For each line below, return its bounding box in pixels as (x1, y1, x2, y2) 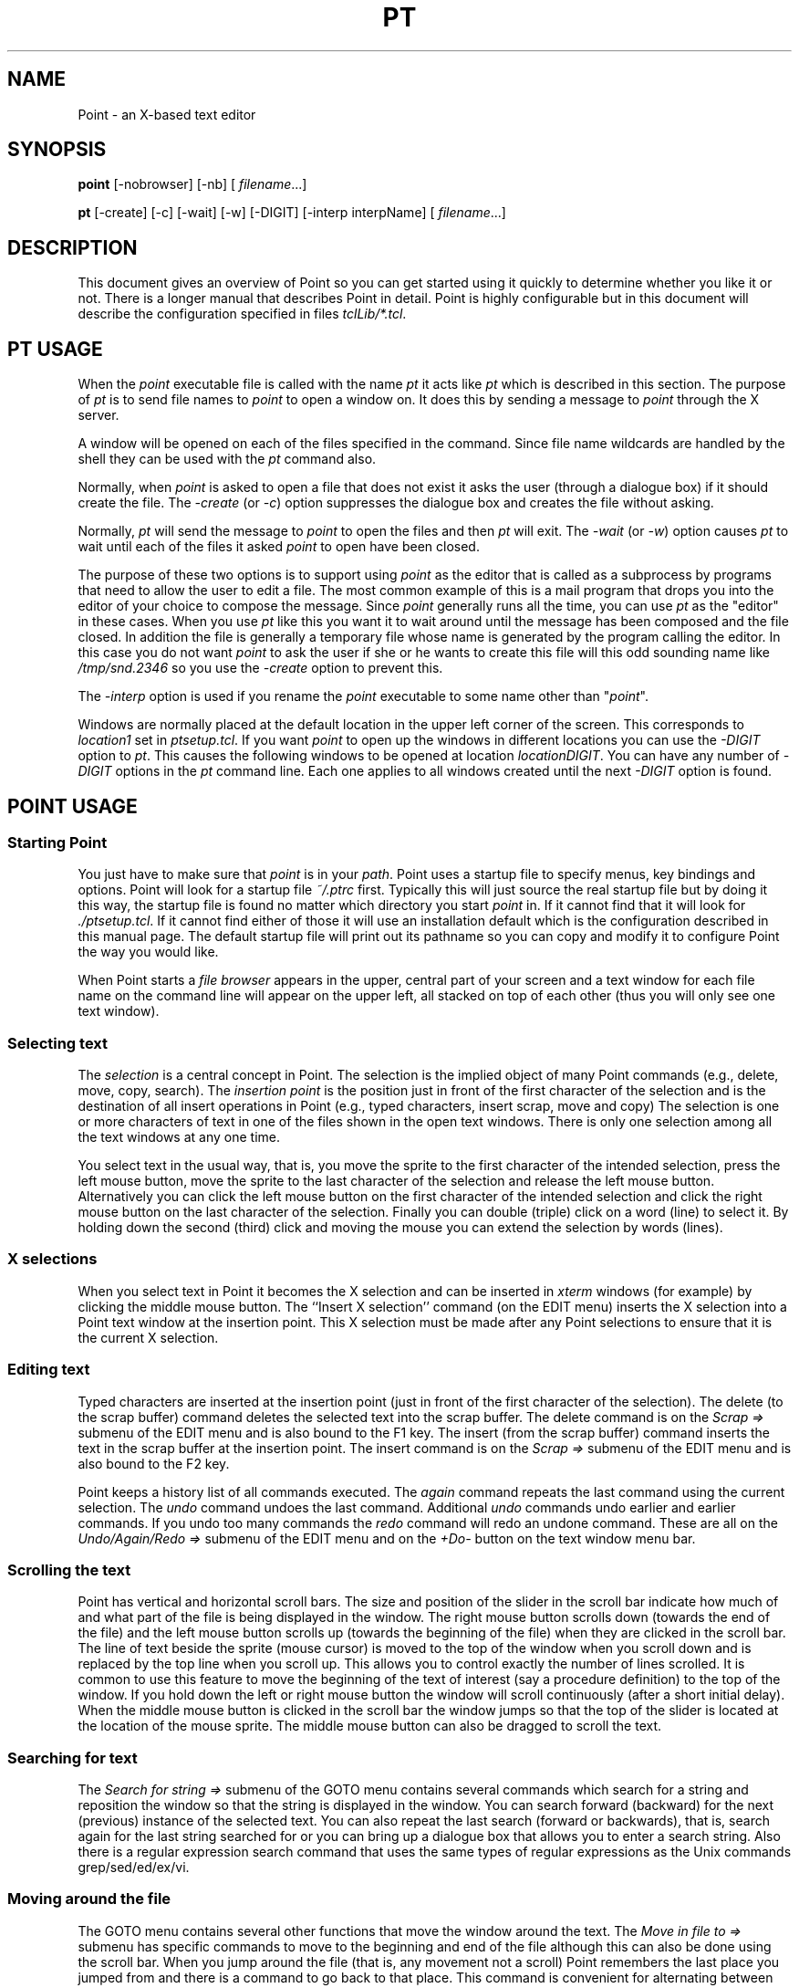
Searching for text (7, 1748, 138, 1767)
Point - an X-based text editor (78, 106, 256, 122)
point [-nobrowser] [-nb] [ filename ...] (78, 176, 307, 193)
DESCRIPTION (7, 235, 138, 259)
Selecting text (7, 1033, 109, 1052)
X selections (7, 1250, 98, 1269)
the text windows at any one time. (78, 1129, 280, 1146)
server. (78, 407, 119, 424)
